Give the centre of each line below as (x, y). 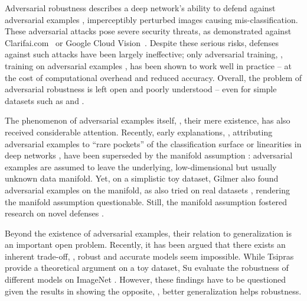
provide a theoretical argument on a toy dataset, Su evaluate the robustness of (147, 268)
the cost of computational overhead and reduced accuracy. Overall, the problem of (153, 77)
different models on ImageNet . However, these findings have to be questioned (145, 279)
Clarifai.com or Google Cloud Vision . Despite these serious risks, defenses (142, 42)
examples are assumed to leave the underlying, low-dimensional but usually (141, 166)
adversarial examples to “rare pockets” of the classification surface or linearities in (153, 143)
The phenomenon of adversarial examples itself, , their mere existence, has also (148, 120)
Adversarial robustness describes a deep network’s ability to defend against (140, 8)
